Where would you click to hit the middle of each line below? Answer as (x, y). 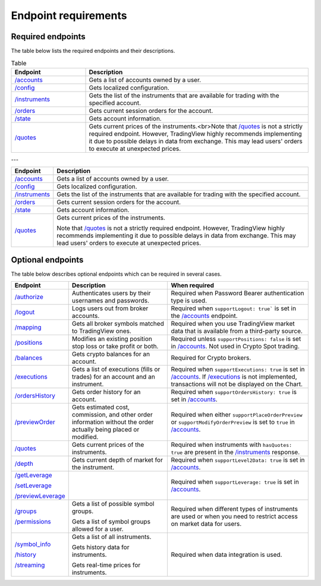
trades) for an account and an (114, 377)
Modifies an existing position (112, 339)
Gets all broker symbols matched (118, 324)
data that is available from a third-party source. (237, 331)
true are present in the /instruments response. (235, 452)
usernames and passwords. (111, 301)
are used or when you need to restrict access (235, 516)
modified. (85, 437)
